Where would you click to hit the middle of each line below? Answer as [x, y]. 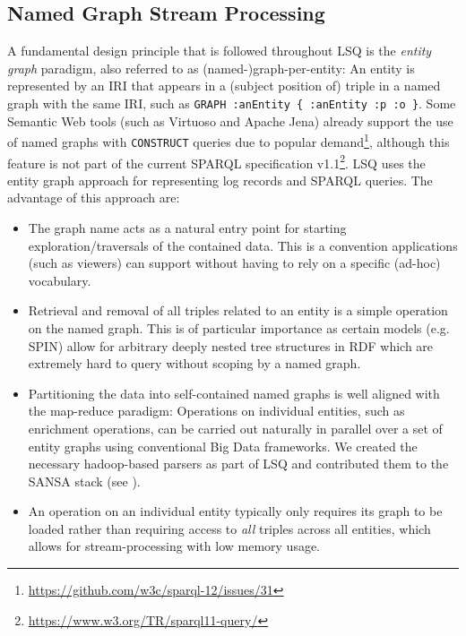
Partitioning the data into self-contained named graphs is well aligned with [234, 393]
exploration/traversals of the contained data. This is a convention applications [243, 245]
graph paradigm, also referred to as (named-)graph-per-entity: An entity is [211, 68]
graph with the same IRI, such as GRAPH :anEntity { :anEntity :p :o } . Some [232, 103]
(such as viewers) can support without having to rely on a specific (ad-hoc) [234, 263]
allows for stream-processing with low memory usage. [174, 546]
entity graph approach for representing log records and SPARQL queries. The [220, 180]
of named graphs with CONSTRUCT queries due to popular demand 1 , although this [229, 140]
